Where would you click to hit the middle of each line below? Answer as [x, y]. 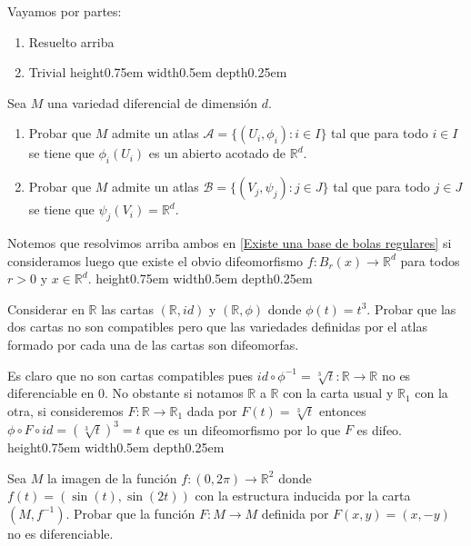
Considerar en [46, 308]
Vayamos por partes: [65, 11]
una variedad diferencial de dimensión [152, 102]
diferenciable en [51, 393]
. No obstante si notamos [174, 393]
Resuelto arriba [71, 41]
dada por [212, 410]
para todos [430, 260]
